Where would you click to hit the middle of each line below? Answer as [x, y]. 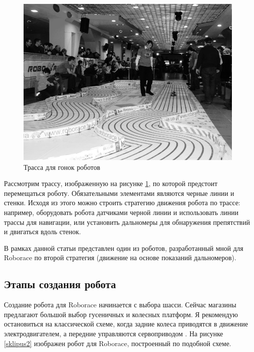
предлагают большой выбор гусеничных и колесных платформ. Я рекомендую [121, 314]
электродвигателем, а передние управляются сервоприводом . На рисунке [114, 333]
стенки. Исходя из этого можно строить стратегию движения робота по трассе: [122, 203]
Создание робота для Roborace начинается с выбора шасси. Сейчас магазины [120, 305]
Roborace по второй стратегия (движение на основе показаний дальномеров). [120, 257]
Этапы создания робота [60, 284]
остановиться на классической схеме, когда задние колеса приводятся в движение [126, 324]
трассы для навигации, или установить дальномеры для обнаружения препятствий [127, 222]
